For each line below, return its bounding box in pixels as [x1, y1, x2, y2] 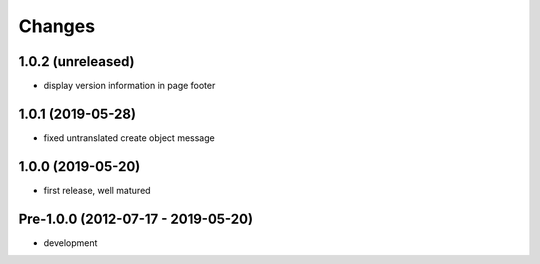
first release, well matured [43, 184, 151, 196]
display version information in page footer [43, 80, 216, 92]
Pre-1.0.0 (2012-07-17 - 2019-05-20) [18, 210, 254, 227]
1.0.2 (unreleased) [18, 53, 135, 70]
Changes [18, 15, 95, 37]
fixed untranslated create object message [43, 131, 215, 144]
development [43, 236, 98, 249]
